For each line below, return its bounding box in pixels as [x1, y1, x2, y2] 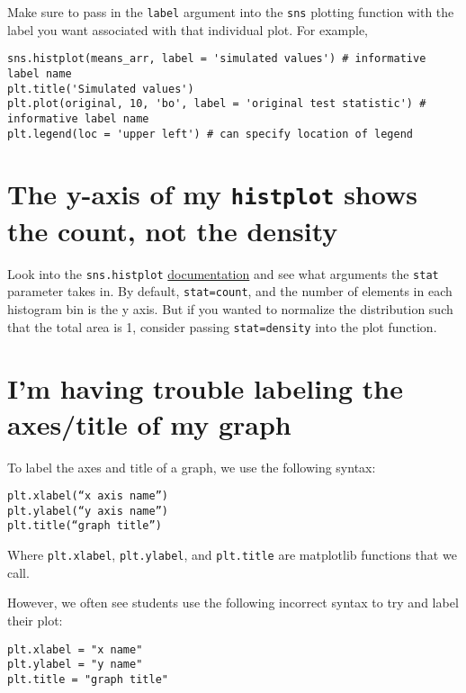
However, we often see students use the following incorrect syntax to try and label [7, 593, 459, 612]
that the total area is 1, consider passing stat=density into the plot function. [7, 317, 437, 336]
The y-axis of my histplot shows [7, 175, 417, 212]
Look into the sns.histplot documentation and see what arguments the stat [7, 264, 439, 283]
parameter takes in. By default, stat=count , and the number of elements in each [7, 282, 453, 301]
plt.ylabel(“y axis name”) [7, 504, 168, 517]
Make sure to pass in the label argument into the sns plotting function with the [7, 3, 454, 21]
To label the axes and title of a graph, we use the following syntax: [7, 457, 376, 476]
